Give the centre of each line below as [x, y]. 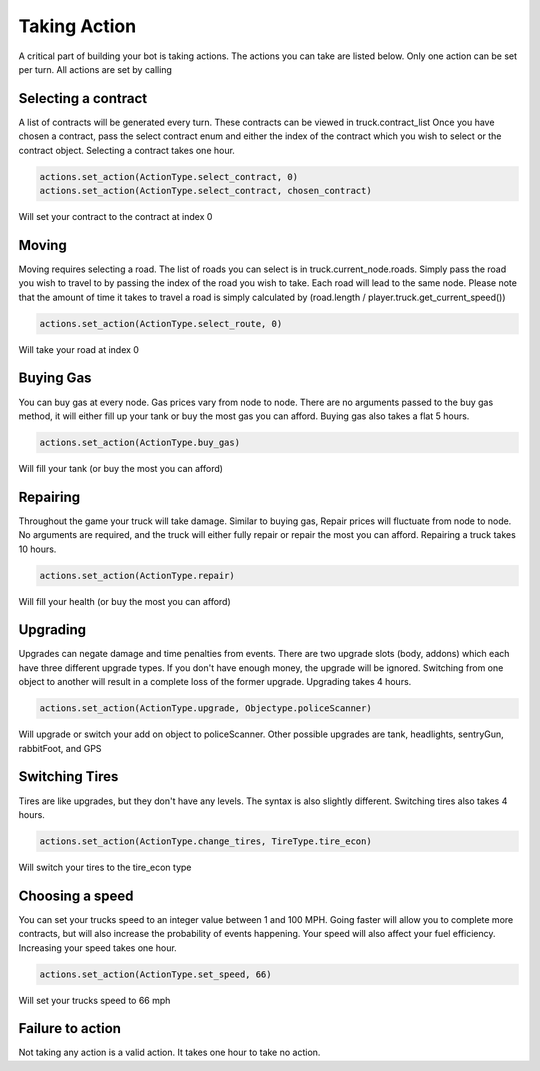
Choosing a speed [76, 895]
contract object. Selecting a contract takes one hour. [126, 150]
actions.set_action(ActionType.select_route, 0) [161, 323]
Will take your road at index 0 [79, 349]
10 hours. [37, 549]
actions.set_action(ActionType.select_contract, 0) [169, 176]
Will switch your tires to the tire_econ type [105, 867]
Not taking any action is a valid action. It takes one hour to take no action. [169, 1052]
